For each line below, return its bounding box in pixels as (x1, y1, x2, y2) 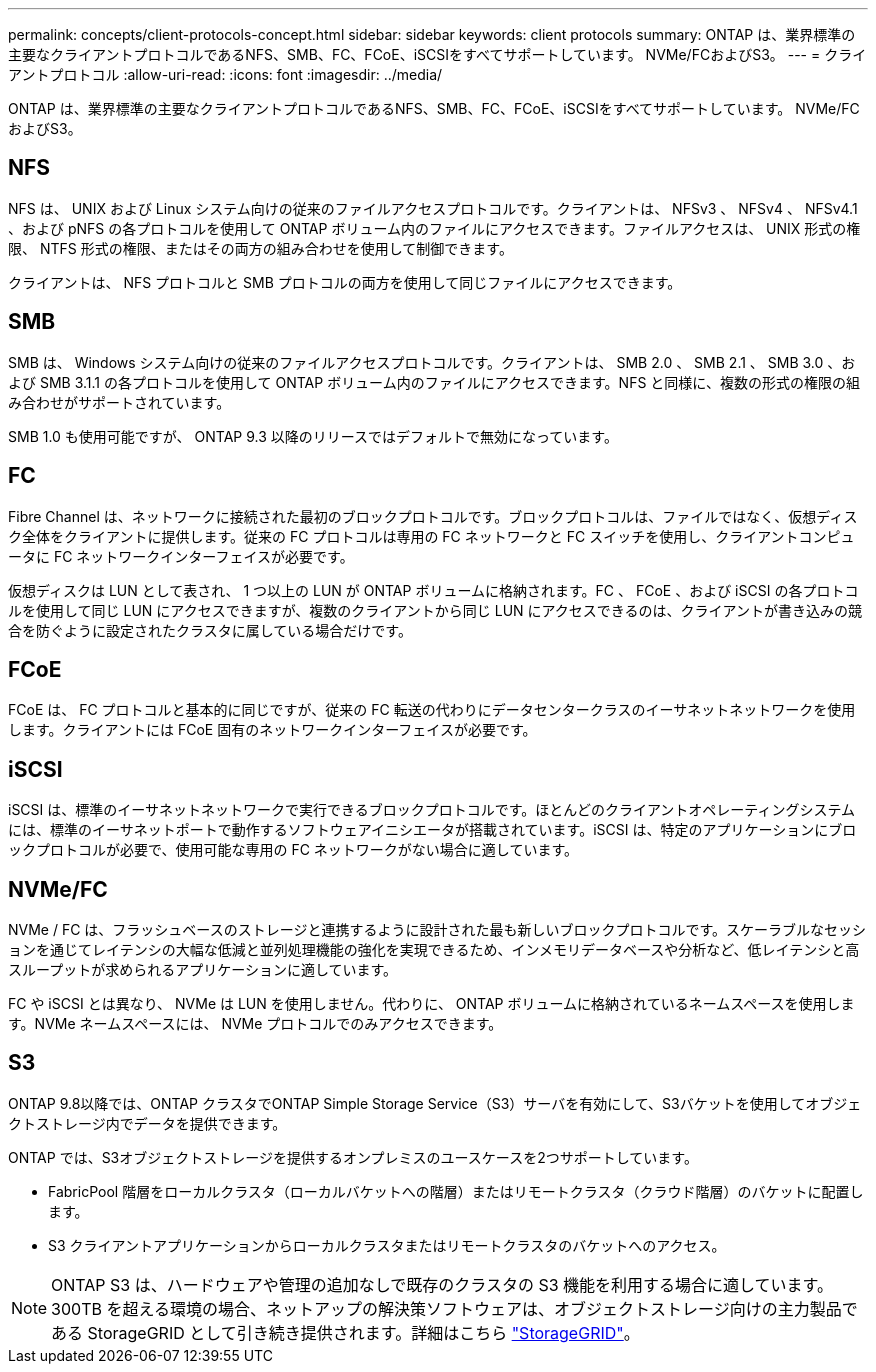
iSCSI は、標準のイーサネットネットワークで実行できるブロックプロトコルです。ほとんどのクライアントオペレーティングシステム (8, 801, 856, 819)
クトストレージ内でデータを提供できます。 (8, 1114, 287, 1132)
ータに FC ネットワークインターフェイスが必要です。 (8, 547, 354, 565)
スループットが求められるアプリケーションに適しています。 (8, 961, 398, 979)
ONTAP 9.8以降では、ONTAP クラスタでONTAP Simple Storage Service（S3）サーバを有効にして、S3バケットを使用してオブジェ (8, 1094, 862, 1112)
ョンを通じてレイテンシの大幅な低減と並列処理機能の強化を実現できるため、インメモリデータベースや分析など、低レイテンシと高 (8, 941, 860, 959)
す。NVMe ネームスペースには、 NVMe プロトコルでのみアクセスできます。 (8, 1015, 503, 1033)
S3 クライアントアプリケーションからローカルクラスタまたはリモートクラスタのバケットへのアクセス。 (48, 1236, 726, 1254)
